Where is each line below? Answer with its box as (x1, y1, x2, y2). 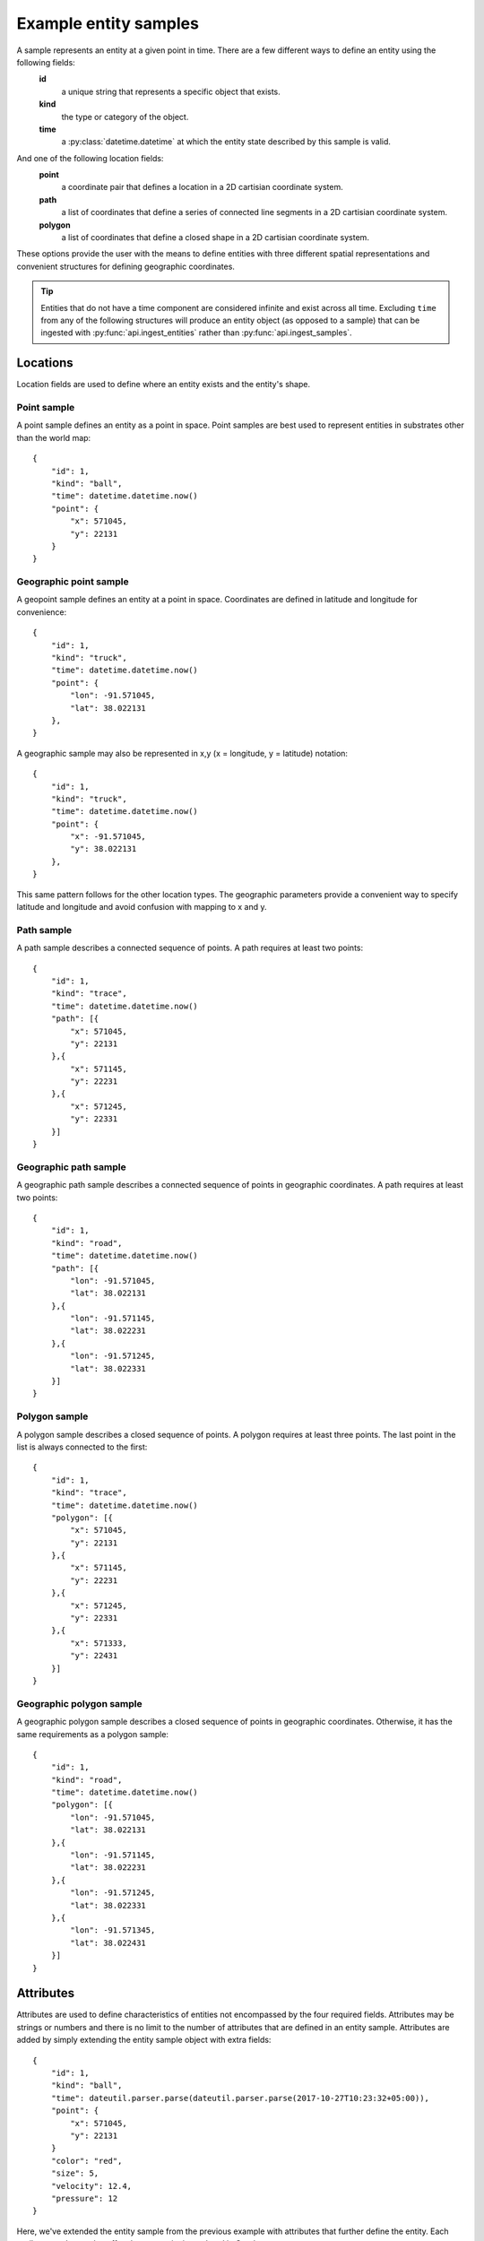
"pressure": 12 (50, 2193, 118, 2203)
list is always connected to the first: (16, 1441, 148, 1452)
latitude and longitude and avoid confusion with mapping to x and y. (16, 902, 268, 913)
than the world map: (16, 432, 91, 443)
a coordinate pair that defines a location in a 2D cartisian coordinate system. (61, 182, 344, 193)
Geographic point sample (16, 575, 129, 588)
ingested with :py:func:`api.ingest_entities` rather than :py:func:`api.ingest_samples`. (40, 327, 353, 338)
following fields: (16, 56, 75, 67)
